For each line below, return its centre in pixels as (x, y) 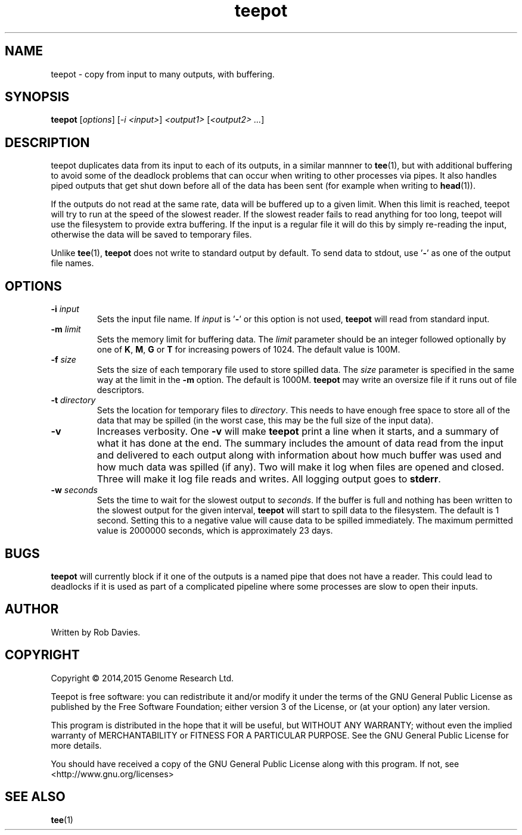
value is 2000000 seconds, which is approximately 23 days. (215, 531)
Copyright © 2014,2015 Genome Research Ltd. (142, 678)
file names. (72, 263)
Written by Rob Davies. (96, 632)
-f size (63, 360)
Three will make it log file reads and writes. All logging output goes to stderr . (269, 479)
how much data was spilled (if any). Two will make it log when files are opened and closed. (300, 467)
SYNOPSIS (37, 97)
